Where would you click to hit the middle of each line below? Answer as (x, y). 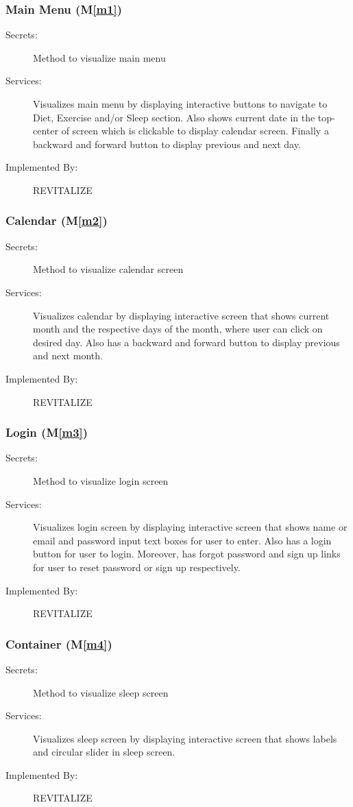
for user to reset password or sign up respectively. (137, 567)
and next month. (68, 356)
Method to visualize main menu (99, 57)
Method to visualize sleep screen (101, 692)
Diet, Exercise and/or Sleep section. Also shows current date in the (174, 117)
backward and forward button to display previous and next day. (167, 144)
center (46, 131)
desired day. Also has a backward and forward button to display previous (186, 342)
